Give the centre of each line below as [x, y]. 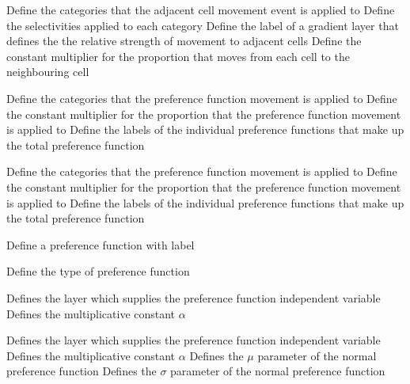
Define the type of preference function [98, 271]
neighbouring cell [48, 72]
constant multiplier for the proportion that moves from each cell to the [178, 56]
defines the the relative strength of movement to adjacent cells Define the [184, 41]
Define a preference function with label [101, 244]
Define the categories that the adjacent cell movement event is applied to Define [201, 10]
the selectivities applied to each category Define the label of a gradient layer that [203, 25]
